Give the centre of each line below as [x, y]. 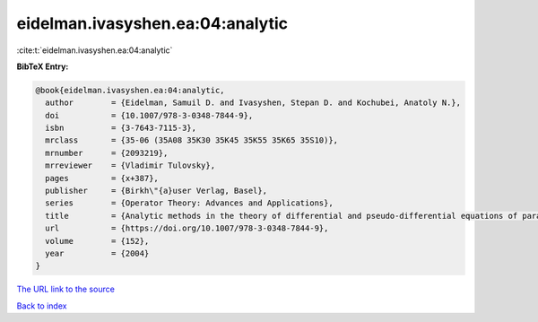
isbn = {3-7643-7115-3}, [121, 128]
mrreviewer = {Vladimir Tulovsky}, [130, 165]
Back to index [42, 306]
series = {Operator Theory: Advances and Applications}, [189, 203]
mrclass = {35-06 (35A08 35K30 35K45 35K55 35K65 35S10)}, [192, 140]
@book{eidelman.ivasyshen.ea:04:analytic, [130, 90]
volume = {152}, [97, 241]
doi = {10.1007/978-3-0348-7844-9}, [149, 115]
